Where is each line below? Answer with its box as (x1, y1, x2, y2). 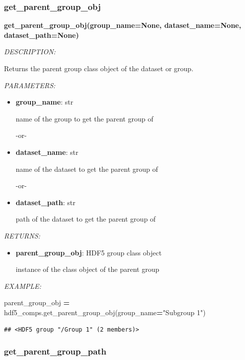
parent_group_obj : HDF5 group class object (15, 247, 162, 257)
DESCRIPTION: (4, 46, 56, 57)
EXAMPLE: (4, 280, 41, 291)
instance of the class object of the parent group (15, 264, 160, 274)
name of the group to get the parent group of (15, 113, 154, 123)
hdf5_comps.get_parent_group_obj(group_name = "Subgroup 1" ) (4, 307, 206, 317)
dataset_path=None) (4, 29, 79, 40)
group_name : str (15, 97, 74, 107)
